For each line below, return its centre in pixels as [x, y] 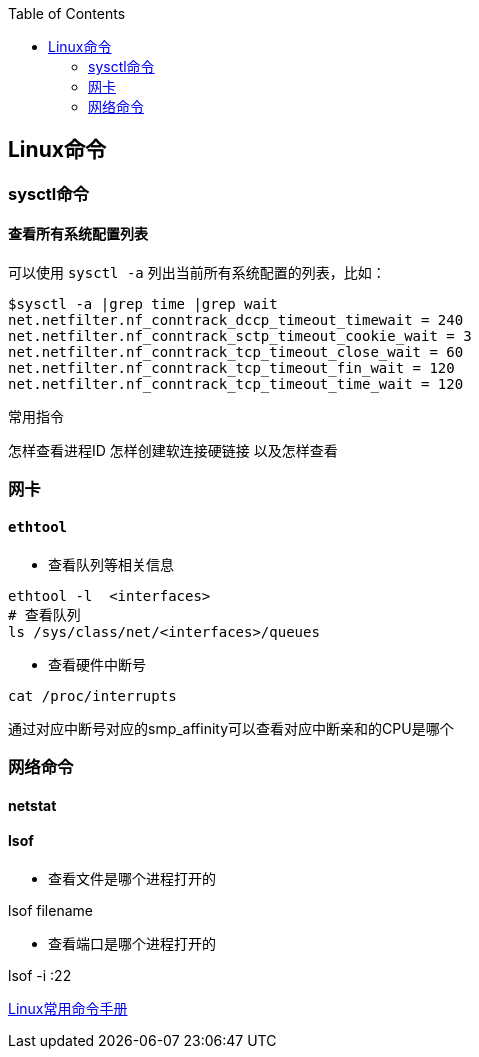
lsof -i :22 [40, 975]
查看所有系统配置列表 [78, 234]
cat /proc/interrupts [92, 695]
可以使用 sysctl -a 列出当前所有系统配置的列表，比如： [197, 273]
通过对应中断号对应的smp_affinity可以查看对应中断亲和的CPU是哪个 [231, 728]
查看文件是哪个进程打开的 [132, 878]
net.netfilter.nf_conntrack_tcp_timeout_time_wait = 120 [236, 384]
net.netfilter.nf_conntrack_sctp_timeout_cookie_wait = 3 [240, 336]
